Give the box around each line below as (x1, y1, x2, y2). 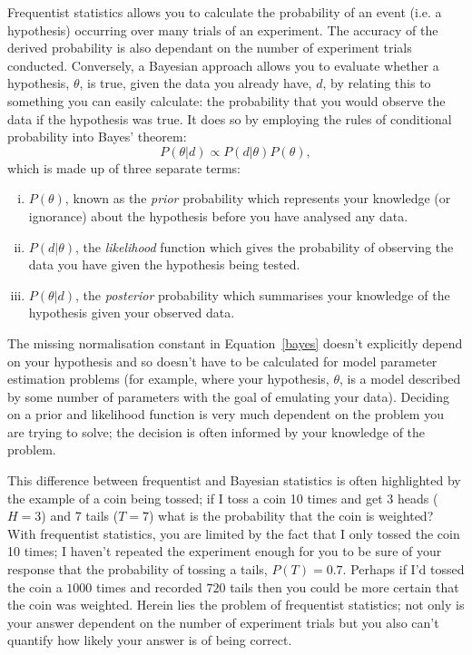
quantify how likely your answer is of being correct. (7, 631, 292, 650)
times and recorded (95, 577, 202, 596)
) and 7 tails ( (41, 506, 119, 525)
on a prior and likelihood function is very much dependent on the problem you (7, 405, 444, 424)
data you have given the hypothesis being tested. (28, 255, 300, 274)
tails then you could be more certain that (230, 577, 459, 596)
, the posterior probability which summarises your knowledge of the (75, 285, 450, 304)
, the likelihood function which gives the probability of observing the (75, 237, 454, 256)
